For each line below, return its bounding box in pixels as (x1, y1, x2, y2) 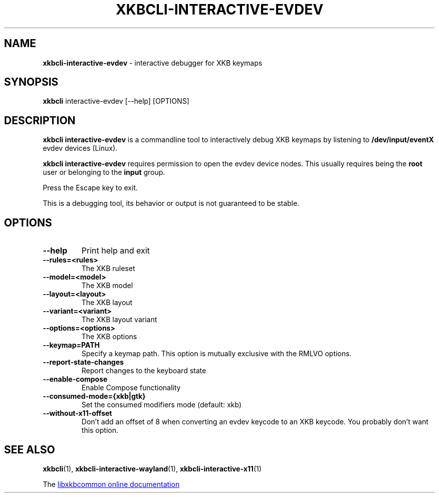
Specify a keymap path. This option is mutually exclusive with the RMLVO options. (81, 349, 352, 358)
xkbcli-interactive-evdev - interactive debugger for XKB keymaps (43, 58, 263, 67)
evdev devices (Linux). (43, 144, 118, 153)
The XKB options (81, 332, 137, 341)
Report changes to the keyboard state (81, 366, 206, 375)
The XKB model (81, 281, 133, 290)
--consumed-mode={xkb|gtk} (43, 392, 146, 401)
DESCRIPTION (4, 114, 76, 127)
